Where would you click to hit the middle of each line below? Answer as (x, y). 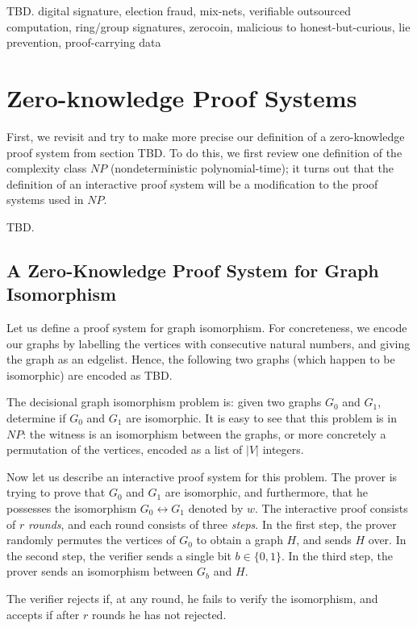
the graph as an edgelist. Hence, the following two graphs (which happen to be (201, 359)
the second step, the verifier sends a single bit (119, 555)
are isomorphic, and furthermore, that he (266, 492)
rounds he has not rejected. (159, 614)
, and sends (324, 540)
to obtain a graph (240, 540)
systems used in (45, 200)
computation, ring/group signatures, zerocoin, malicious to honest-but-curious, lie (208, 26)
